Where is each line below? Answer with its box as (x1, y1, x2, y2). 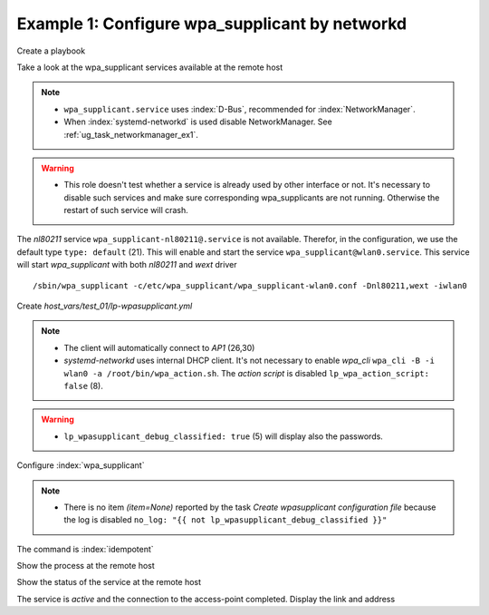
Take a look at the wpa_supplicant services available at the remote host (16, 62, 283, 73)
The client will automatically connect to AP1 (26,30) (63, 342, 255, 353)
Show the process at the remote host (16, 561, 156, 571)
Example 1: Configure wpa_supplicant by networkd (16, 14, 407, 34)
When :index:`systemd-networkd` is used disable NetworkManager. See (63, 116, 332, 127)
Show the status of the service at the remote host (16, 577, 202, 588)
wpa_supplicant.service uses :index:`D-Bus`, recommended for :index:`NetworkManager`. (63, 103, 416, 114)
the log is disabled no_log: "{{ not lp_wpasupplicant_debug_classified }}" (63, 514, 388, 525)
